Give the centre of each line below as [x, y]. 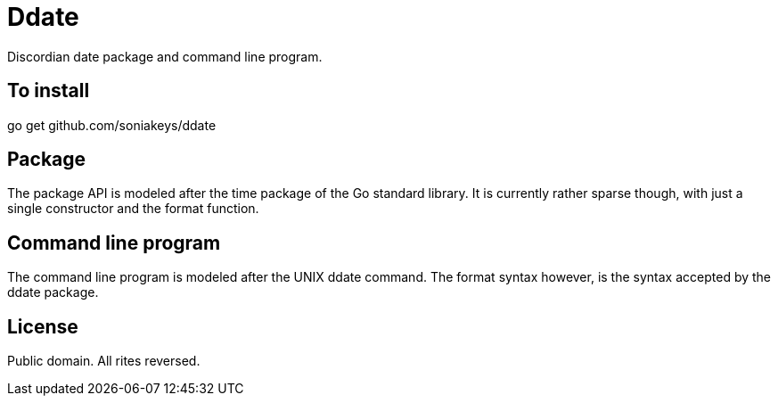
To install [49, 91]
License [43, 326]
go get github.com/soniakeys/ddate [112, 125]
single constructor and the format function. [133, 209]
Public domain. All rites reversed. [104, 361]
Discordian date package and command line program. [165, 56]
